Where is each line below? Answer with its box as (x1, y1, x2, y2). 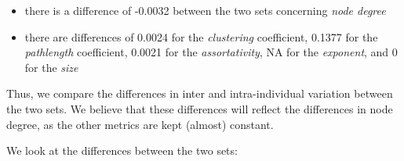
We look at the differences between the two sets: (6, 142, 238, 159)
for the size (24, 59, 78, 75)
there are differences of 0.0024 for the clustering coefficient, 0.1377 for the (24, 28, 378, 45)
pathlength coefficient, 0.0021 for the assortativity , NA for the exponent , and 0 (24, 44, 398, 60)
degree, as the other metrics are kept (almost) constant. (6, 116, 274, 132)
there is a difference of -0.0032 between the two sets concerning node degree (24, 2, 386, 18)
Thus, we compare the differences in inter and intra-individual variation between (6, 85, 393, 102)
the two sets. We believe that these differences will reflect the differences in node (6, 100, 393, 116)
